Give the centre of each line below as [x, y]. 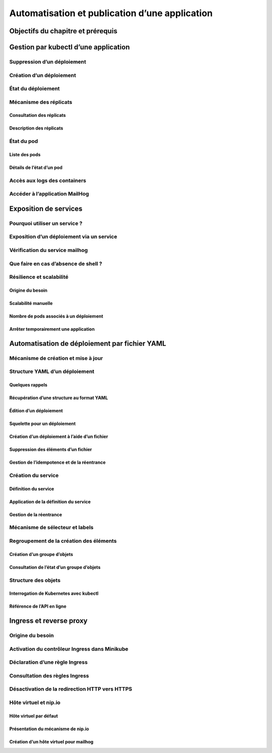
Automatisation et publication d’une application [111, 13]
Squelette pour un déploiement [43, 424]
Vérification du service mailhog [49, 250]
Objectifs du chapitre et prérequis [63, 31]
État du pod [24, 141]
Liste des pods [25, 154]
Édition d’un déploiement [36, 411]
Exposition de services [46, 208]
